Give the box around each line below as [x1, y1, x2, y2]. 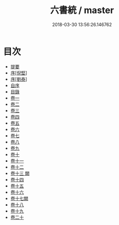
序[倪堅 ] [10, 70, 27, 76]
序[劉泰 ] [10, 76, 27, 82]
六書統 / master [50, 5, 114, 16]
